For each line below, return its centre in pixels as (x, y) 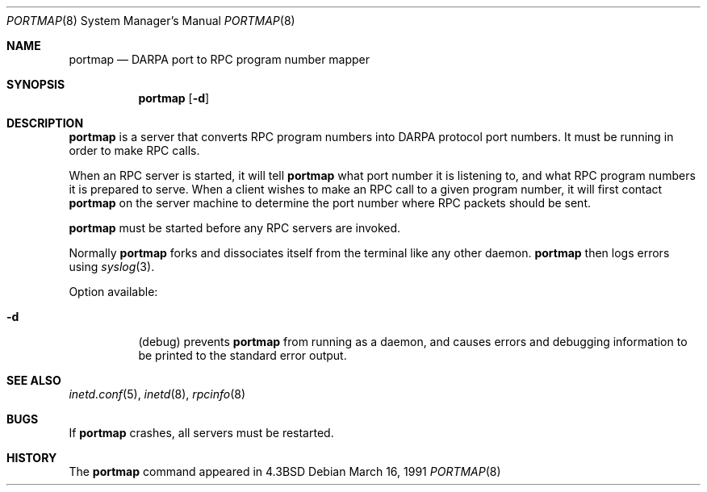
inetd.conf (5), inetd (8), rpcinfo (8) (157, 394)
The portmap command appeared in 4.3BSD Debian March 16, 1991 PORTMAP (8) (285, 471)
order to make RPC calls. (134, 150)
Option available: (113, 292)
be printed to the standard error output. (243, 355)
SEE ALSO (34, 380)
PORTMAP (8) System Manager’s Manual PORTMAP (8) (151, 21)
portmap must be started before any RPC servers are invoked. (235, 228)
